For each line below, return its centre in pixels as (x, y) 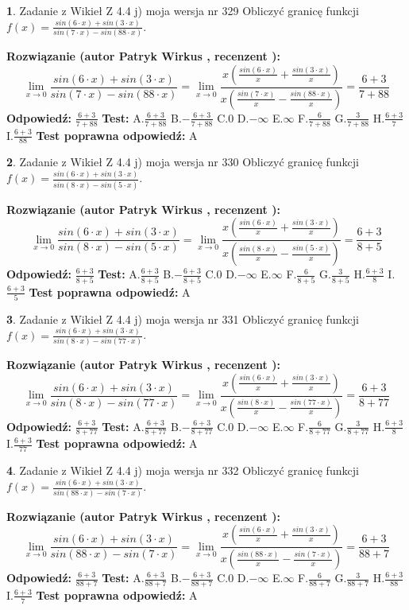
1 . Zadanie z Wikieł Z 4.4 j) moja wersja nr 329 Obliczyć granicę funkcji (183, 10)
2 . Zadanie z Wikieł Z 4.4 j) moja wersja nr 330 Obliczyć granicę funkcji (183, 162)
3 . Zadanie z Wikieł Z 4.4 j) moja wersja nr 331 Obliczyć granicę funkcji (183, 319)
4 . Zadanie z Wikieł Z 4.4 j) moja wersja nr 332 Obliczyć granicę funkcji (183, 470)
